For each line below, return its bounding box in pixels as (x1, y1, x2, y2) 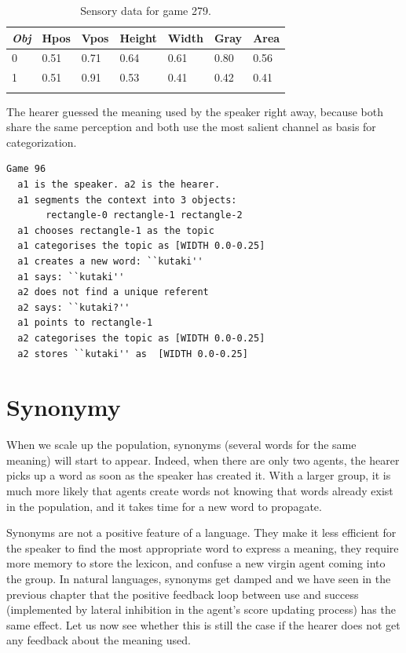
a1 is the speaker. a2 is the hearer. (17, 179, 221, 190)
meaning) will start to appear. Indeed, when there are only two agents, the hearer (6, 451, 400, 468)
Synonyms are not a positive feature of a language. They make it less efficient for (6, 524, 397, 541)
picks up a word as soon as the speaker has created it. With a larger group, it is (6, 467, 391, 483)
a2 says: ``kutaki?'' (17, 301, 130, 313)
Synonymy (6, 391, 121, 423)
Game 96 (6, 163, 46, 175)
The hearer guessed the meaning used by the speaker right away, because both (6, 103, 384, 119)
